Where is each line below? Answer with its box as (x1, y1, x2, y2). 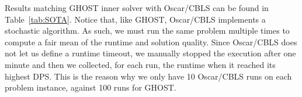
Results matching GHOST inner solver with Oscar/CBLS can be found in (5, 2, 269, 13)
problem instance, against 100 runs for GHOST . (5, 81, 176, 94)
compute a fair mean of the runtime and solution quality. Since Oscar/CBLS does (5, 35, 297, 48)
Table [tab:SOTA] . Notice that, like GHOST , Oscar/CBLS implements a (5, 13, 266, 25)
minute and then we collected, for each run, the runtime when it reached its (5, 58, 276, 70)
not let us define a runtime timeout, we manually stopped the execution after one (5, 47, 296, 59)
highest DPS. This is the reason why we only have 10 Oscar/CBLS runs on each (5, 70, 292, 82)
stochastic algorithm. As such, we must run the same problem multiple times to (5, 24, 290, 37)
